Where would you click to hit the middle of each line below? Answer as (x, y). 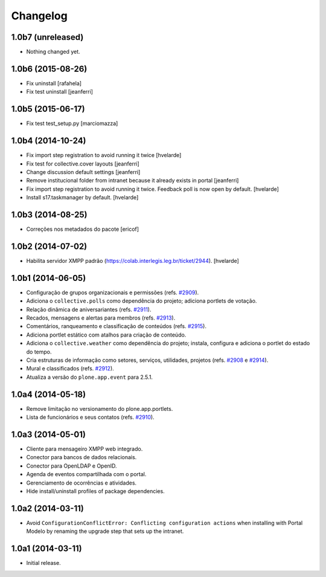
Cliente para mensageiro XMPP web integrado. (85, 449)
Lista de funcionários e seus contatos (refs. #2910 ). (90, 417)
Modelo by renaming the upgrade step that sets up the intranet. (105, 531)
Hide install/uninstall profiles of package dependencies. (96, 491)
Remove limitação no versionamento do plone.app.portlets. (100, 408)
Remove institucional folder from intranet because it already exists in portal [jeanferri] (133, 181)
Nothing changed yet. (53, 52)
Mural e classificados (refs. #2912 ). (70, 369)
